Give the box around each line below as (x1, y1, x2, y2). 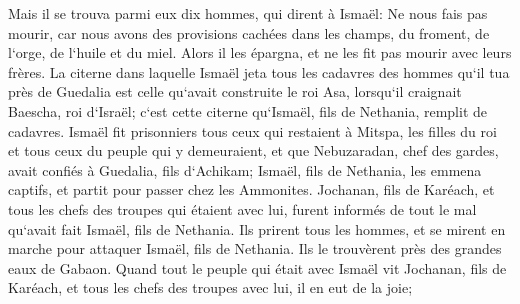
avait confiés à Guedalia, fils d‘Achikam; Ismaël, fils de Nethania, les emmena (8, 159, 482, 180)
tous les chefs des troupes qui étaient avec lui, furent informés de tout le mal (8, 198, 477, 219)
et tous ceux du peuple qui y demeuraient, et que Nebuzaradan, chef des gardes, (8, 140, 499, 161)
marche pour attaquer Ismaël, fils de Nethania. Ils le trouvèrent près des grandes (8, 238, 502, 259)
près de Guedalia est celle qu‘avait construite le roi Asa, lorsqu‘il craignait (8, 81, 462, 102)
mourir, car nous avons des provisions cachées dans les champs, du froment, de (8, 22, 490, 43)
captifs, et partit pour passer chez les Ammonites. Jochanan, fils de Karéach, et (8, 179, 495, 200)
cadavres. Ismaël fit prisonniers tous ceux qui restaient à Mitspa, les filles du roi (8, 120, 497, 141)
